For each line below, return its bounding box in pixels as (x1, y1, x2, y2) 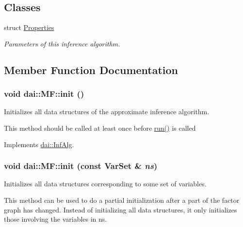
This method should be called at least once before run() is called (4, 122, 196, 133)
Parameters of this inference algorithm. (4, 38, 120, 48)
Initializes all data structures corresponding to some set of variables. (4, 179, 207, 189)
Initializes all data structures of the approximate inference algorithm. (4, 106, 210, 117)
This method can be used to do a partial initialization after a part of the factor (4, 195, 240, 205)
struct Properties (4, 22, 54, 32)
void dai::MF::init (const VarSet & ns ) (4, 160, 158, 172)
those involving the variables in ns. (4, 214, 107, 224)
